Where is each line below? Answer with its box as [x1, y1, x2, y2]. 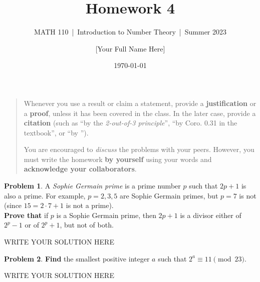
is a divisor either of [180, 209, 241, 220]
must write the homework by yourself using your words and [24, 153, 212, 164]
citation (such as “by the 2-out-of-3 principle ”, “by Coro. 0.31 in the [24, 117, 237, 128]
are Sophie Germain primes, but [120, 190, 218, 200]
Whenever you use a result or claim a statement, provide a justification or [24, 97, 256, 108]
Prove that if [4, 209, 49, 220]
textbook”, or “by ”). [24, 127, 89, 137]
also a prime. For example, [4, 190, 86, 200]
